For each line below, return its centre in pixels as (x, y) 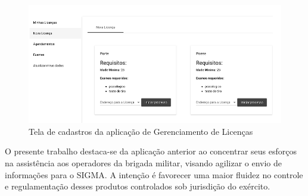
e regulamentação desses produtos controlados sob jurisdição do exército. (138, 186)
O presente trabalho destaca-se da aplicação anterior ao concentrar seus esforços (151, 151)
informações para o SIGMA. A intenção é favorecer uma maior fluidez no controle (154, 174)
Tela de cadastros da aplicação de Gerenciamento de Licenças (141, 131)
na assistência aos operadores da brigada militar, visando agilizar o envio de (143, 163)
